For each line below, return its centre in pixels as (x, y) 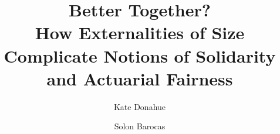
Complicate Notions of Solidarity (140, 55)
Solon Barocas (140, 126)
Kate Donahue (140, 106)
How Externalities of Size (140, 32)
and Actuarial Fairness (140, 78)
